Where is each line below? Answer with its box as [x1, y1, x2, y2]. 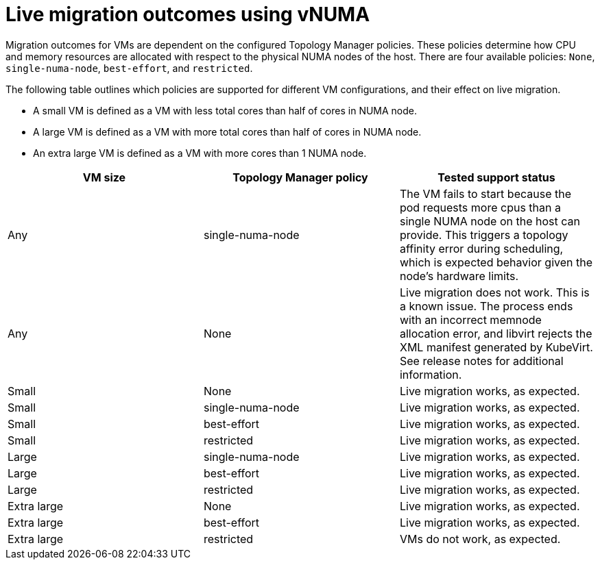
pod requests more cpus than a [399, 200, 561, 214]
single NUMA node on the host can [399, 214, 580, 228]
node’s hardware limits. [399, 268, 519, 283]
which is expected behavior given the [399, 255, 592, 269]
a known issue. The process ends [399, 299, 573, 313]
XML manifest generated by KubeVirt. [399, 340, 593, 354]
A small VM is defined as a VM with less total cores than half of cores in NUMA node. [33, 104, 418, 116]
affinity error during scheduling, [399, 241, 564, 255]
